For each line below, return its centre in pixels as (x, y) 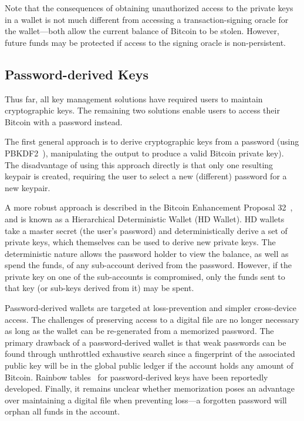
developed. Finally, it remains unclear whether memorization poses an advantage (150, 388)
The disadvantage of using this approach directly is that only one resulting (139, 164)
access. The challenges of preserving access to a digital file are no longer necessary (152, 319)
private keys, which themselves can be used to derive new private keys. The (140, 242)
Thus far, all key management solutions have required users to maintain (134, 98)
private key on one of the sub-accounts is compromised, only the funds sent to (145, 276)
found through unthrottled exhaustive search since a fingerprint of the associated (150, 354)
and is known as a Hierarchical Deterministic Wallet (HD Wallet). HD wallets (145, 218)
